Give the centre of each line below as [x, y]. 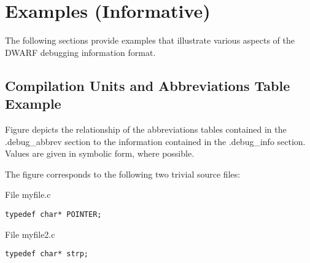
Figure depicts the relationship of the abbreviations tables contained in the [146, 129]
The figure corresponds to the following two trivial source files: [123, 174]
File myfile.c [28, 194]
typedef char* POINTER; [53, 214]
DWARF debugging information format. [80, 52]
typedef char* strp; [47, 254]
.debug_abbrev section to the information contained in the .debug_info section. [155, 141]
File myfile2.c [30, 234]
